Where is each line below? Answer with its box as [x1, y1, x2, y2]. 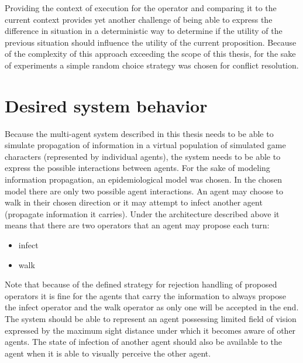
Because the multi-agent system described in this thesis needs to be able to [5, 127, 274, 139]
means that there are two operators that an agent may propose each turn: [5, 219, 270, 231]
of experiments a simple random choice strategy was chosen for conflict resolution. [5, 59, 299, 71]
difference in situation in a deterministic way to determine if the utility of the [5, 25, 283, 37]
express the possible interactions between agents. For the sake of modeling [5, 162, 270, 174]
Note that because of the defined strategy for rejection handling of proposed [5, 278, 277, 290]
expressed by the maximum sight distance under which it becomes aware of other [5, 324, 296, 336]
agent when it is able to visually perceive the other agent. [5, 347, 211, 359]
